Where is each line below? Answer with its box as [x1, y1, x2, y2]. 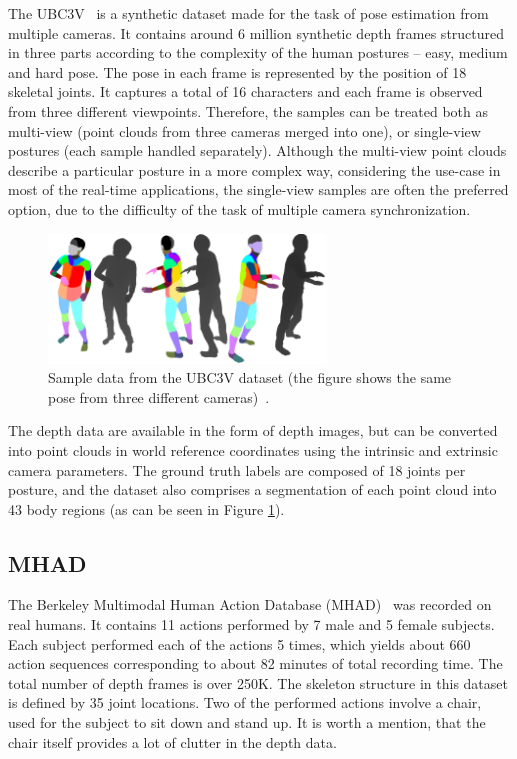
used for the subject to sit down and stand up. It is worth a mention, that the [8, 712, 486, 733]
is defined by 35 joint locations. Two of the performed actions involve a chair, [8, 692, 482, 713]
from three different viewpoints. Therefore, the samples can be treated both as [8, 100, 489, 121]
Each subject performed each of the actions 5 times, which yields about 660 [8, 633, 471, 654]
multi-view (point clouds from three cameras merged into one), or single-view [8, 120, 481, 141]
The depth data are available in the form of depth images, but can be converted [8, 420, 498, 441]
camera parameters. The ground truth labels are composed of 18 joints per [8, 459, 466, 480]
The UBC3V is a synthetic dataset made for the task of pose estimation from [8, 3, 489, 23]
